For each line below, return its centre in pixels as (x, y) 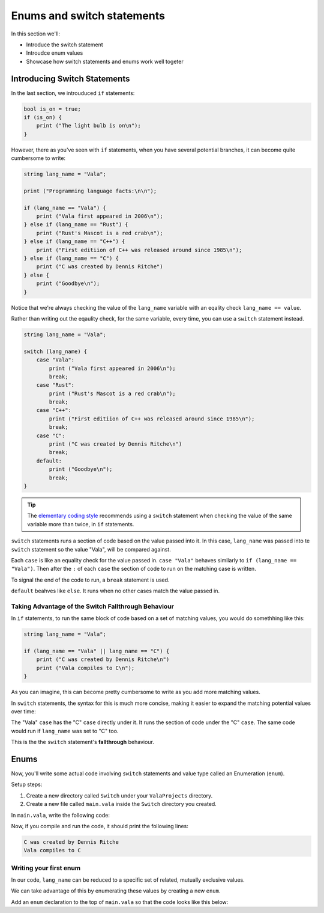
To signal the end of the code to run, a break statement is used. (90, 580)
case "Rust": (55, 385)
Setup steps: (27, 784)
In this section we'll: (35, 34)
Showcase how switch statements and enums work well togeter (105, 61)
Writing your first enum (46, 868)
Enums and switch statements (88, 16)
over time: (23, 711)
